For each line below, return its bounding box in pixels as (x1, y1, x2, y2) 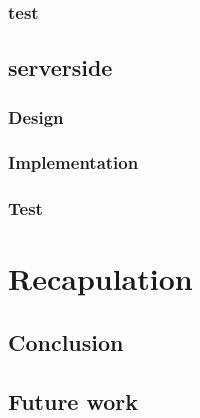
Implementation (8, 150, 139, 175)
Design (8, 104, 64, 129)
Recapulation (8, 258, 193, 299)
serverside (8, 52, 113, 83)
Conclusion (8, 326, 124, 357)
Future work (8, 385, 139, 416)
